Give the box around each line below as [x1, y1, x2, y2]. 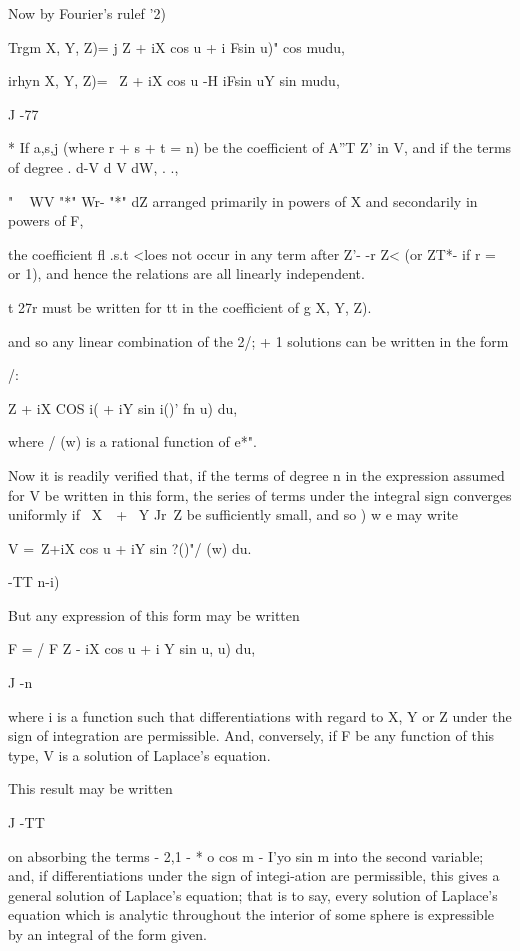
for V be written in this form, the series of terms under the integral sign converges [8, 484, 512, 505]
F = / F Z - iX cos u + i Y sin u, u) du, [8, 638, 256, 659]
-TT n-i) [8, 571, 60, 592]
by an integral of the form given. [8, 924, 207, 944]
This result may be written [8, 778, 173, 799]
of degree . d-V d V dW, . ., [8, 156, 179, 177]
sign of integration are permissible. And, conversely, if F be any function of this [8, 725, 495, 746]
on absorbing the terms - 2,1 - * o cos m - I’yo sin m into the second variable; [8, 845, 484, 866]
